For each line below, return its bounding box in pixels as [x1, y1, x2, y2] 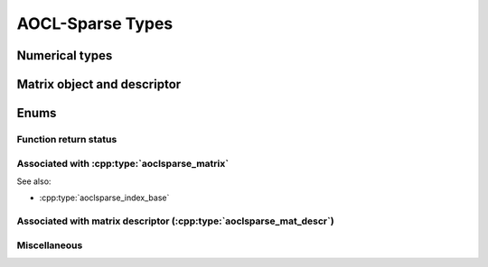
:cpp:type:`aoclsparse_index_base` [39, 192, 170, 203]
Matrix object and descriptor [16, 77, 182, 92]
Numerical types [16, 48, 113, 63]
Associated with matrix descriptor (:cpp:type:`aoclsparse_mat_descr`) [16, 215, 334, 227]
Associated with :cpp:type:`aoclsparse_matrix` [16, 157, 230, 170]
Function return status [16, 133, 117, 145]
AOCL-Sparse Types [16, 14, 174, 33]
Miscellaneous [16, 239, 83, 252]
